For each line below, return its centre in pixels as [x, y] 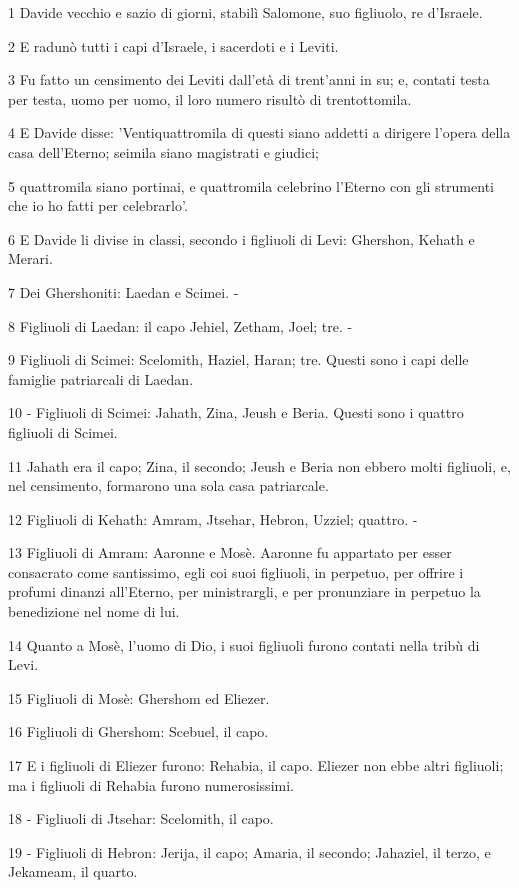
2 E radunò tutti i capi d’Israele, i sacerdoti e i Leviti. [173, 45]
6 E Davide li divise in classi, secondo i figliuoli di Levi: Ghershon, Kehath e [241, 238]
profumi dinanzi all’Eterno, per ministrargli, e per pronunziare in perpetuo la [244, 591]
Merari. [30, 258]
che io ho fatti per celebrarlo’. [98, 205]
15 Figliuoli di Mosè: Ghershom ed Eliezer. [139, 697]
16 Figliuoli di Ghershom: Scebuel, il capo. [138, 731]
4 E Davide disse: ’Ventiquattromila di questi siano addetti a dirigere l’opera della [259, 132]
